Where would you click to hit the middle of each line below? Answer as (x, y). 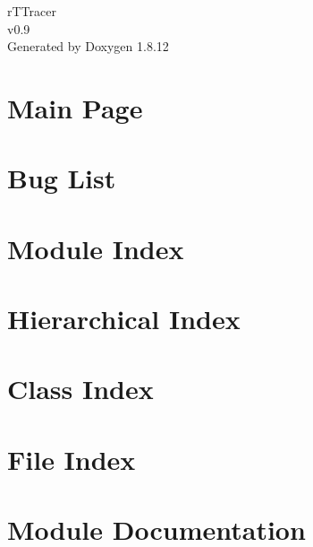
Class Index (80, 389)
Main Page (75, 107)
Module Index (96, 248)
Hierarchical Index (124, 319)
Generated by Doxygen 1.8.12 (88, 46)
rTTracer (32, 11)
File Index (72, 459)
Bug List (62, 178)
